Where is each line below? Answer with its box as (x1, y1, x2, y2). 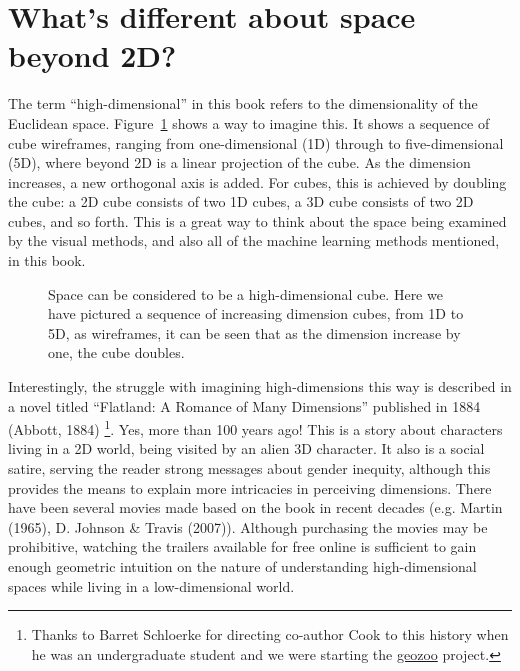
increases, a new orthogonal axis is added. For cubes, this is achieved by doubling (8, 171, 507, 192)
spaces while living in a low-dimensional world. (8, 575, 295, 596)
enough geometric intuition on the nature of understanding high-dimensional (8, 556, 477, 577)
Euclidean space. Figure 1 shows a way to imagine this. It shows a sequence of (8, 112, 490, 133)
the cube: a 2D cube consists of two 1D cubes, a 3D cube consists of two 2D (8, 191, 474, 212)
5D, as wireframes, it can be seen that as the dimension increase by (48, 322, 461, 343)
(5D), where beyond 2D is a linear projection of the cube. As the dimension (8, 152, 471, 173)
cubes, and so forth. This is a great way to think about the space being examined (8, 210, 507, 231)
